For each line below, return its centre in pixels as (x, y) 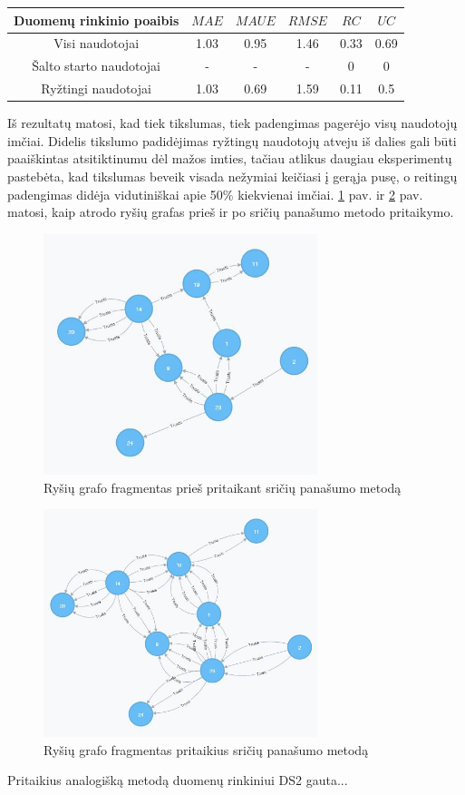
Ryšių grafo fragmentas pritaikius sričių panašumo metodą (206, 749)
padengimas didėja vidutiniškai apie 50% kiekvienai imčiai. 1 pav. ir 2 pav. (215, 194)
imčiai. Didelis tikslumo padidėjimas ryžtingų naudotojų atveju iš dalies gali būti (232, 140)
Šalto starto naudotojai (96, 66)
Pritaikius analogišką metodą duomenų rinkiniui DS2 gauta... (178, 780)
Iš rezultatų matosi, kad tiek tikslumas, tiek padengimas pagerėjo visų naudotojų (232, 123)
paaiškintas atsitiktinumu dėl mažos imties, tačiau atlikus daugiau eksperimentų (230, 158)
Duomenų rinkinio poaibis (97, 20)
